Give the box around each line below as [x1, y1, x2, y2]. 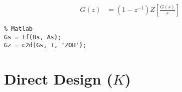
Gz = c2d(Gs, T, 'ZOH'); [4, 42, 86, 49]
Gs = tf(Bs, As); [4, 33, 61, 41]
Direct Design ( [4, 69, 113, 89]
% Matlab [4, 25, 33, 33]
